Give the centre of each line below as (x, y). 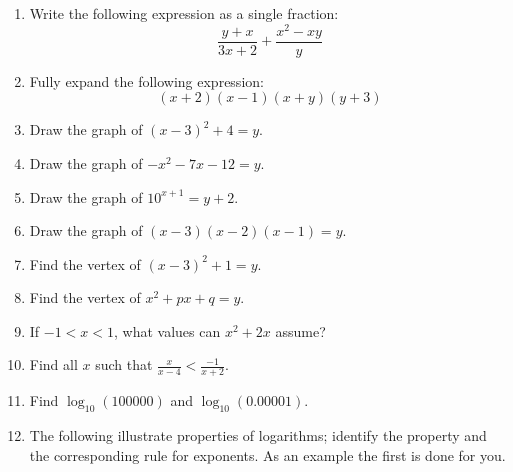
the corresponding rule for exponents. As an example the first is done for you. (267, 454)
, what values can (167, 330)
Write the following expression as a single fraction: (184, 13)
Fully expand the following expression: (146, 80)
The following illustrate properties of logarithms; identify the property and (258, 435)
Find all (53, 364)
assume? (300, 330)
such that (124, 364)
